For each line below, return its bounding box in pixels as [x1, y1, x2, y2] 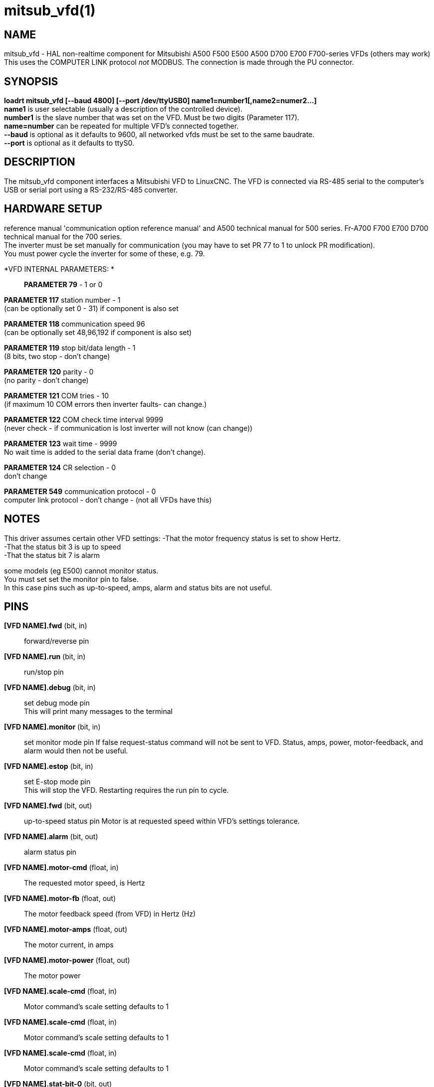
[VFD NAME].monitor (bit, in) [4, 723, 101, 731]
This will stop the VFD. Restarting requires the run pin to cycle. [24, 786, 229, 795]
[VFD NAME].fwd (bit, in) [4, 621, 87, 630]
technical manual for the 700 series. [4, 232, 122, 241]
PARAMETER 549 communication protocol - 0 [4, 487, 156, 496]
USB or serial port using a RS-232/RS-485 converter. [4, 185, 178, 194]
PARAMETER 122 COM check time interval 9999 [4, 415, 163, 424]
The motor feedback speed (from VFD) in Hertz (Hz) [24, 909, 196, 918]
